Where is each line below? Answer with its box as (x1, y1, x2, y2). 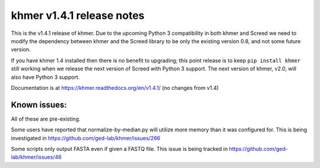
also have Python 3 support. (11, 73, 80, 80)
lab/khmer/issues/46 (11, 154, 62, 161)
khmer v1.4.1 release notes (11, 9, 145, 22)
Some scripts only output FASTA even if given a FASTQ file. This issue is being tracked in (11, 145, 228, 152)
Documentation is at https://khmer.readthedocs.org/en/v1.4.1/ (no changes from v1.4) (11, 84, 219, 91)
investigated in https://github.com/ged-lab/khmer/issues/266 (11, 134, 161, 141)
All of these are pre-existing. (11, 115, 81, 122)
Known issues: (11, 99, 68, 109)
